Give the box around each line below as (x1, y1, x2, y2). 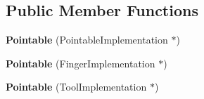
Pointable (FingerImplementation (6, 55, 155, 70)
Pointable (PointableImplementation (6, 32, 168, 47)
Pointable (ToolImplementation (6, 79, 147, 94)
